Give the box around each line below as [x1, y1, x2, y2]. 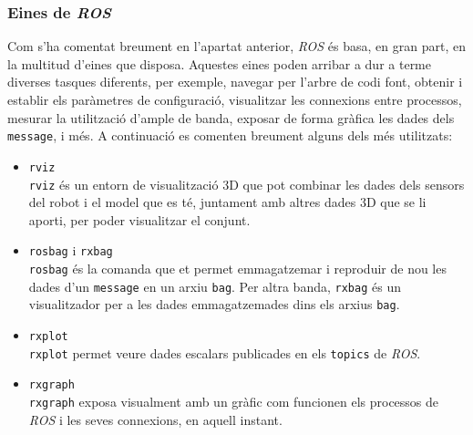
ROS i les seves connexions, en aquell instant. [28, 409, 283, 429]
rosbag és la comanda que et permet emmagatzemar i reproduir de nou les [28, 259, 447, 277]
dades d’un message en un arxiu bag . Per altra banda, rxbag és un [28, 276, 401, 295]
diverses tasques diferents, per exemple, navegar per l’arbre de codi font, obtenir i [7, 72, 463, 91]
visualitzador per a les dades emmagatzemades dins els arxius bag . [28, 295, 400, 314]
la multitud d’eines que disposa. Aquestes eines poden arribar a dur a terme [7, 54, 431, 73]
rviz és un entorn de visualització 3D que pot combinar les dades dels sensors [28, 174, 465, 193]
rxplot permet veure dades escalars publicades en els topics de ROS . [28, 343, 421, 362]
